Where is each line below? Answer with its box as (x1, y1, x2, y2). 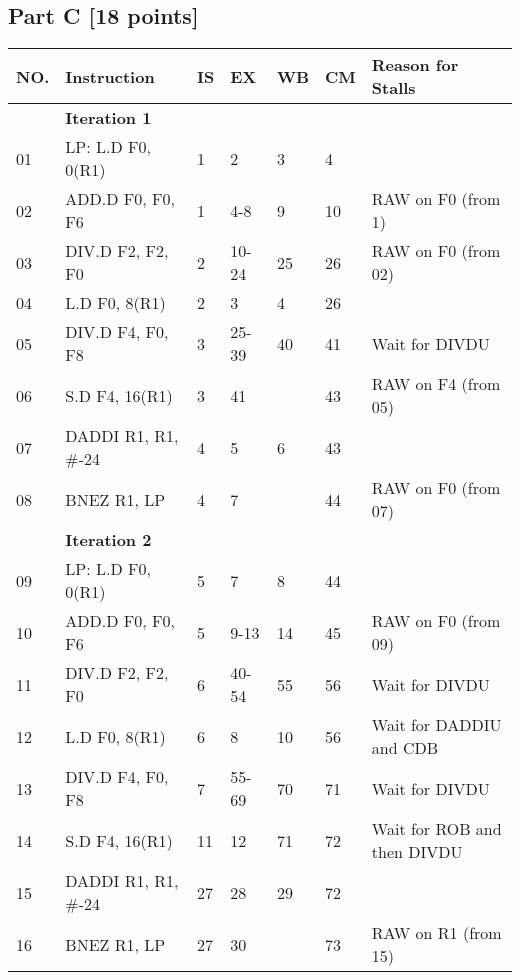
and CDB (371, 736, 439, 760)
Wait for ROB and (371, 817, 502, 841)
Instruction (65, 64, 155, 88)
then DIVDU (371, 840, 463, 864)
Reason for (371, 53, 459, 77)
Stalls (371, 76, 416, 100)
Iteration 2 (65, 528, 152, 552)
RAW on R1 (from (371, 921, 502, 945)
